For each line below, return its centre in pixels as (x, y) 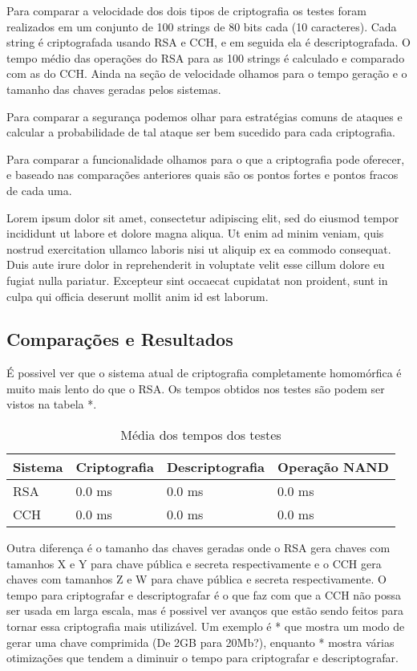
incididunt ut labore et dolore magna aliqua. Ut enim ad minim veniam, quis (195, 233)
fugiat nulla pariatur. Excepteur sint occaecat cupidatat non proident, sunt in (197, 280)
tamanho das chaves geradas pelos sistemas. (114, 89)
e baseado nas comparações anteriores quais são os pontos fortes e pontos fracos (202, 175)
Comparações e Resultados (120, 339)
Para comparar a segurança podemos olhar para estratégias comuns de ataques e (204, 116)
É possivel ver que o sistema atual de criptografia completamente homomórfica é (204, 373)
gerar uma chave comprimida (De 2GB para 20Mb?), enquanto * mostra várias (200, 642)
